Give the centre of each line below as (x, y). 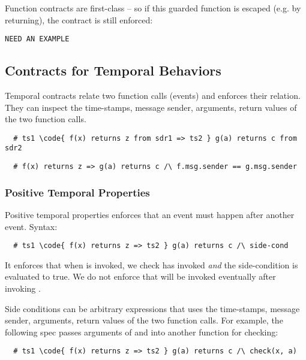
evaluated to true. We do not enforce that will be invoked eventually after (140, 276)
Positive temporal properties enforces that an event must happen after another (150, 215)
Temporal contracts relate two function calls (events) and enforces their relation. (153, 96)
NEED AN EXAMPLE (37, 39)
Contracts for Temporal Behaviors (113, 70)
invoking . (23, 288)
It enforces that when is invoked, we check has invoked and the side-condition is (151, 264)
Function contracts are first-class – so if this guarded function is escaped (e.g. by (153, 8)
